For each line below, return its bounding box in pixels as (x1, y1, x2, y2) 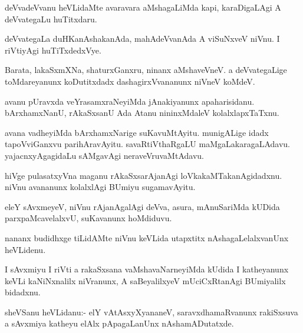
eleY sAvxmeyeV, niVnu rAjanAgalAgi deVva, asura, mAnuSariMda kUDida (5, 200, 280, 212)
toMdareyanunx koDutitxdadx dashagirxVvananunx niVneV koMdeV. (5, 75, 255, 87)
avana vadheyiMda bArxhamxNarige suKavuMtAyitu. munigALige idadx (5, 126, 269, 138)
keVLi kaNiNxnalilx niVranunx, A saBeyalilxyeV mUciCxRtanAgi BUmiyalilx (5, 274, 286, 287)
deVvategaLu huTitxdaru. (5, 12, 97, 25)
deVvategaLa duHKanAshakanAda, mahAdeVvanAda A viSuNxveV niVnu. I (5, 32, 280, 45)
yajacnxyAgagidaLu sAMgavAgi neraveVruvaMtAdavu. (5, 149, 204, 161)
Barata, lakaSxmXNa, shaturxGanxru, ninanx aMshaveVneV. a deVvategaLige (5, 64, 287, 76)
